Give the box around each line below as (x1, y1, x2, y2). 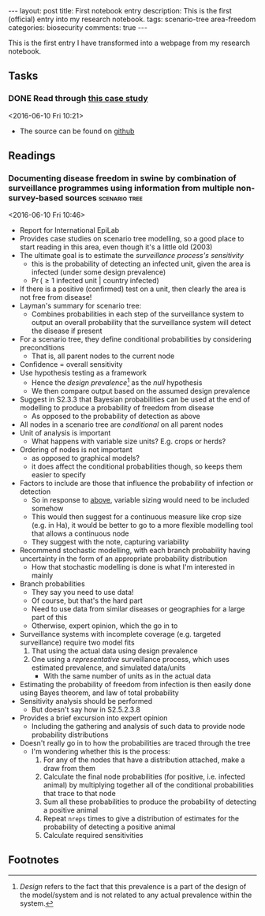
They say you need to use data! (31, 588, 134, 597)
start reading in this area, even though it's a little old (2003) (19, 242, 213, 252)
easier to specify (31, 470, 87, 480)
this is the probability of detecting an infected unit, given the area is (31, 259, 251, 269)
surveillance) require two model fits (19, 637, 136, 648)
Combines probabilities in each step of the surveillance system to (31, 309, 244, 319)
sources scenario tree (65, 193, 144, 203)
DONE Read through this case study (8, 93, 148, 104)
